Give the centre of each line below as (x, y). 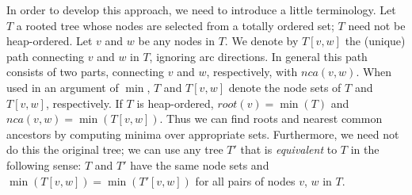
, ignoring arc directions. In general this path (258, 56)
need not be (377, 25)
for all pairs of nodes (245, 180)
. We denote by (261, 41)
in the (365, 149)
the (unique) (375, 41)
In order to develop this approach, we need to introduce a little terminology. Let (201, 10)
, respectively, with (252, 72)
